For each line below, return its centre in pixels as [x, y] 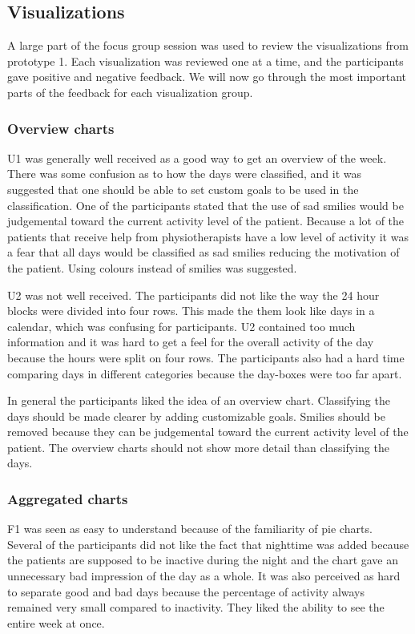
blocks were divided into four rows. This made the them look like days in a [191, 311]
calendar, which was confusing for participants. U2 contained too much [181, 326]
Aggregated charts [68, 499]
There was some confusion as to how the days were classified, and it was [184, 174]
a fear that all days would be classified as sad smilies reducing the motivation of [203, 252]
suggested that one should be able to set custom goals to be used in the [183, 189]
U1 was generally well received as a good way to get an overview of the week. [197, 157]
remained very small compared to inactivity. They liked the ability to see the [196, 607]
